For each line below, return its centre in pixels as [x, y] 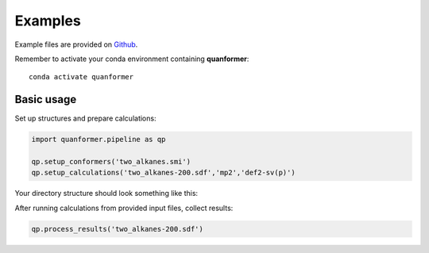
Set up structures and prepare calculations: [85, 118]
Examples [48, 21]
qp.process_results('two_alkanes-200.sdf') [118, 229]
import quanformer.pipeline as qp [99, 140]
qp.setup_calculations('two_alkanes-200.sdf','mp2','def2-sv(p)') [163, 173]
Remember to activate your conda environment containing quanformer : [132, 59]
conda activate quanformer [81, 77]
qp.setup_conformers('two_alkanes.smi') [111, 161]
